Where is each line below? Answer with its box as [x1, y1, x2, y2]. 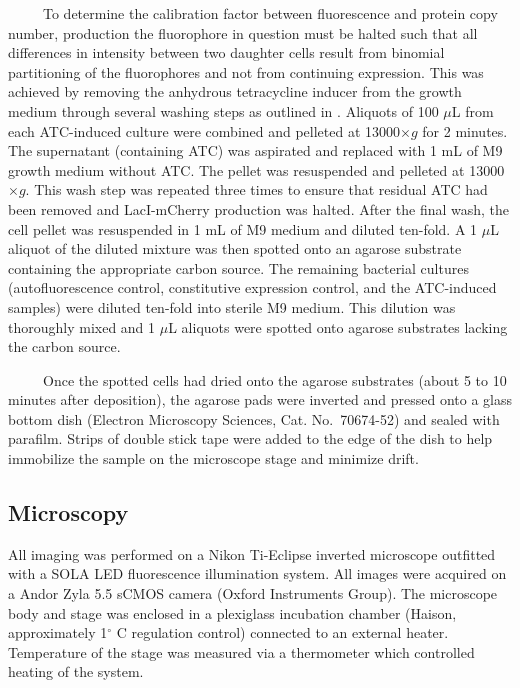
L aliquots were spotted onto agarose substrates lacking [168, 316, 508, 337]
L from [451, 100, 494, 121]
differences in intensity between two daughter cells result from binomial [8, 42, 445, 63]
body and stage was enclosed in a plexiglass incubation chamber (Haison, [8, 602, 457, 623]
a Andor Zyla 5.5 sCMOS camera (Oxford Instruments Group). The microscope [8, 583, 498, 604]
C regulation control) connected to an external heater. [116, 622, 449, 643]
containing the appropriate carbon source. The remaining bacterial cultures [8, 257, 469, 278]
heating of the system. [8, 661, 144, 682]
